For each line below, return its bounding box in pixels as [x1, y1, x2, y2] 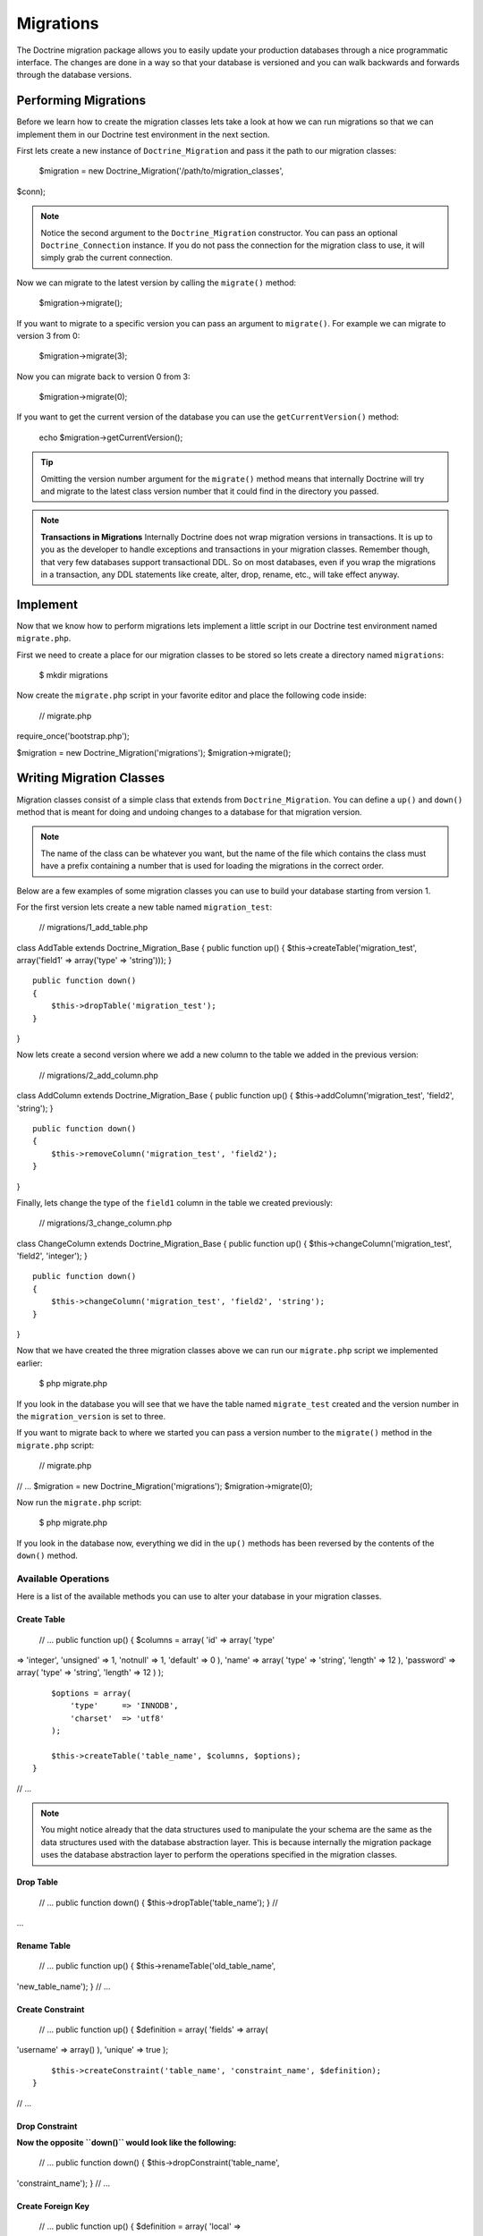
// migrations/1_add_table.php [38, 922, 148, 933]
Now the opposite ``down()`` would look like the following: [16, 2138, 237, 2148]
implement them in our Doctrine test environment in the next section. [16, 129, 270, 140]
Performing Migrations [16, 93, 147, 108]
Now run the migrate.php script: [16, 1496, 142, 1507]
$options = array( [50, 1688, 132, 1698]
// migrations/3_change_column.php [38, 1217, 173, 1229]
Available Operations [16, 1572, 110, 1585]
